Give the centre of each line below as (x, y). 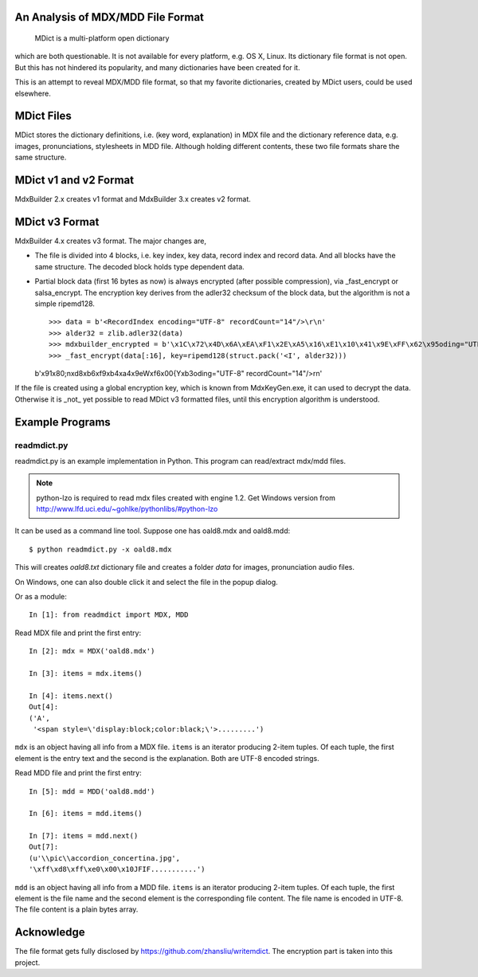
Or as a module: (41, 597)
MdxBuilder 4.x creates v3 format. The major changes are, (111, 241)
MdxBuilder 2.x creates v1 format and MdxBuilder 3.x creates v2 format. (133, 199)
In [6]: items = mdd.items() (86, 814)
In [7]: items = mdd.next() (84, 836)
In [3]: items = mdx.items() (86, 673)
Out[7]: (44, 847)
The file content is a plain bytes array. (76, 909)
